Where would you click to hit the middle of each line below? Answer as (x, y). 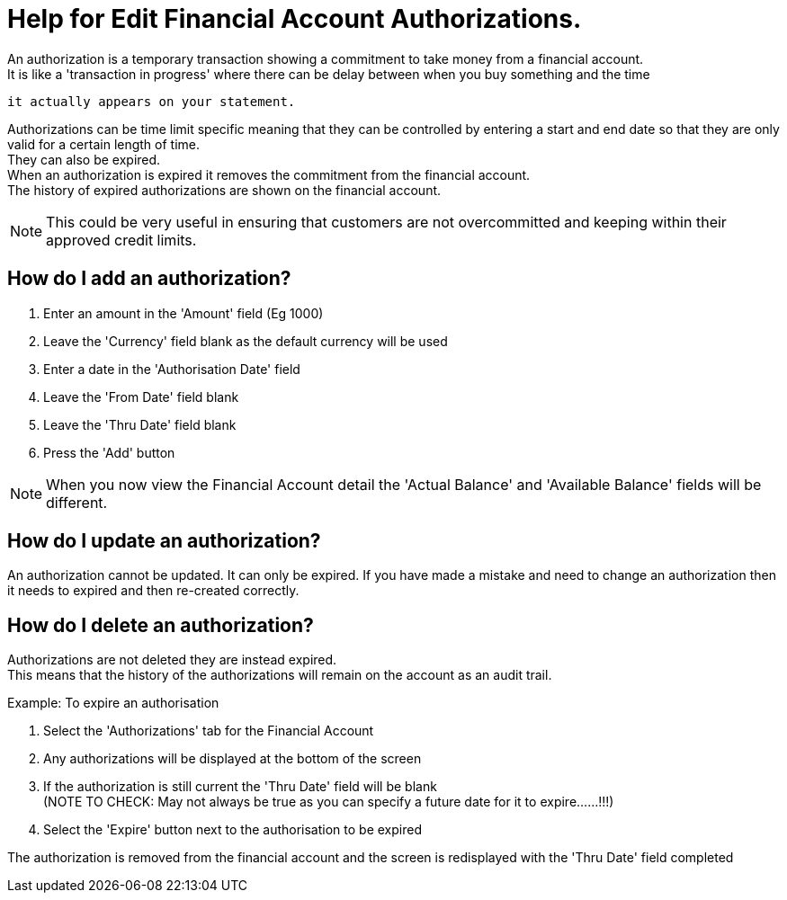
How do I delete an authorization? (161, 625)
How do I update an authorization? (164, 541)
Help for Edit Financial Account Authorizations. (295, 19)
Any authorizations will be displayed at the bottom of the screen (233, 759)
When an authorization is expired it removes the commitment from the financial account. (269, 174)
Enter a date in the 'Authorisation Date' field (172, 369)
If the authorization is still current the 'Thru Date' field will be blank (240, 787)
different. (77, 502)
